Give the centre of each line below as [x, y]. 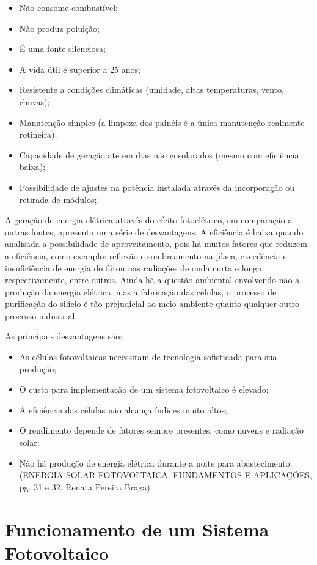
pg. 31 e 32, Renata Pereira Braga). [86, 486]
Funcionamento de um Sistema [137, 529]
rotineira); [38, 134]
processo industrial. [41, 315]
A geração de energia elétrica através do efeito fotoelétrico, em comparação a [149, 220]
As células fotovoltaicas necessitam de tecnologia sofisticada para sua [148, 357]
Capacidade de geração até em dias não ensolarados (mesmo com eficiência [159, 154]
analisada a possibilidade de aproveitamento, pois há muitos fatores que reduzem [156, 244]
